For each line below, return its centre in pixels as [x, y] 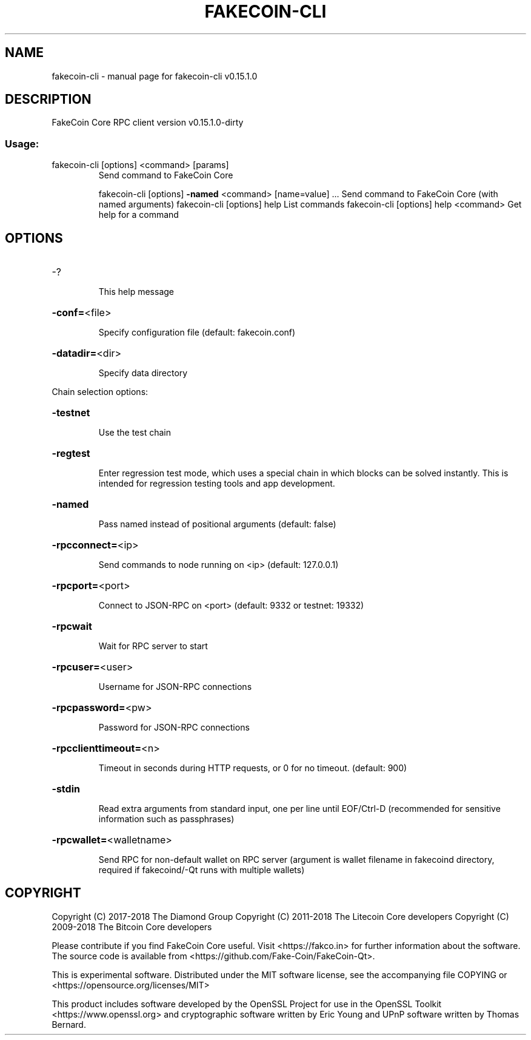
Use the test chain [135, 433]
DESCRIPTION [48, 100]
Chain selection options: [100, 392]
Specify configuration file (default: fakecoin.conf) [197, 333]
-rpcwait [72, 626]
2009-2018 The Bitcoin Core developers [132, 927]
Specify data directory [143, 373]
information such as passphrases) [166, 819]
